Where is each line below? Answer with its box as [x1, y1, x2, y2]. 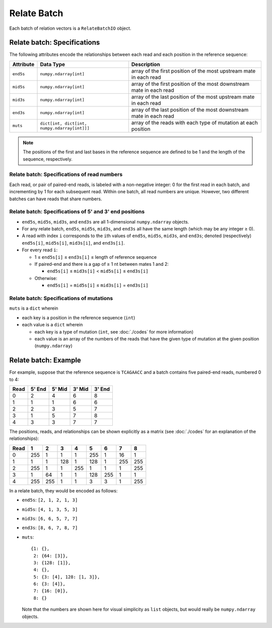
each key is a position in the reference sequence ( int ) [22, 314, 135, 320]
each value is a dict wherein [22, 322, 83, 328]
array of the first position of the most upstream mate [131, 67, 256, 74]
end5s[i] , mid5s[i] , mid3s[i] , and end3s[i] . [22, 240, 125, 246]
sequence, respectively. [23, 156, 73, 162]
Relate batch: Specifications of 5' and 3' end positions [9, 208, 145, 215]
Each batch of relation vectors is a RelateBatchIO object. [9, 25, 131, 31]
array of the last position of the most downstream [131, 106, 249, 113]
